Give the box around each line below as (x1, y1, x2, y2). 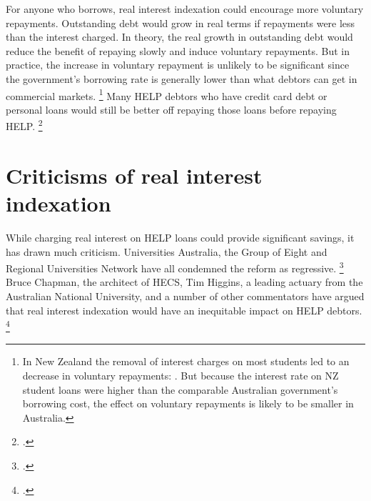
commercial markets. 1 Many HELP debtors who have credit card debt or (6, 86, 327, 103)
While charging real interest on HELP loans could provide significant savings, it (6, 229, 355, 244)
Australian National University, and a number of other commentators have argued (6, 289, 365, 303)
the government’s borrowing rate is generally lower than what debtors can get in (6, 71, 357, 86)
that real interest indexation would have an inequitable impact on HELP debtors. (6, 302, 362, 317)
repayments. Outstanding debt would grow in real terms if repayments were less (6, 15, 355, 30)
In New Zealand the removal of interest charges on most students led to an (22, 354, 350, 369)
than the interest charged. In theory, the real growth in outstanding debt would (6, 29, 353, 44)
